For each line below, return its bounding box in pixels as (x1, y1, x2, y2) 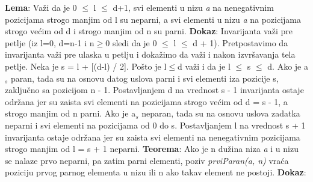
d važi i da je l (177, 59, 231, 72)
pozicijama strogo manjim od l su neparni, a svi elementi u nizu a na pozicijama (5, 13, 302, 25)
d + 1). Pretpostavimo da (193, 36, 288, 49)
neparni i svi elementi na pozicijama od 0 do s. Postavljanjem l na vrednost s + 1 (5, 118, 306, 131)
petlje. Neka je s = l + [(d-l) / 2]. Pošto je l (5, 59, 167, 72)
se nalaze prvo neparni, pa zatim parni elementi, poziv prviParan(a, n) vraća (5, 154, 289, 166)
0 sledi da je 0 (105, 36, 157, 49)
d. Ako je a (267, 59, 308, 72)
